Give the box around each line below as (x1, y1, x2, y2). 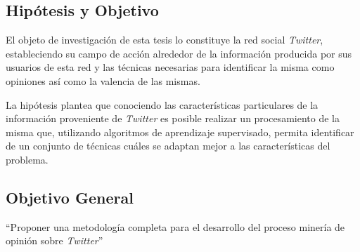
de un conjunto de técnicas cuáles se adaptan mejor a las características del (6, 138, 330, 153)
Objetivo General (6, 186, 134, 208)
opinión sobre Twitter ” (6, 233, 103, 248)
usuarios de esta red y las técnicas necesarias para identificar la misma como (6, 60, 335, 74)
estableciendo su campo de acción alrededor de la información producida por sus (6, 46, 352, 60)
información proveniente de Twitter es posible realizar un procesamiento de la (6, 111, 340, 126)
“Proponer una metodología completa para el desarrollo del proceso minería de (6, 219, 345, 234)
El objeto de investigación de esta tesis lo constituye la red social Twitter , (6, 32, 323, 47)
